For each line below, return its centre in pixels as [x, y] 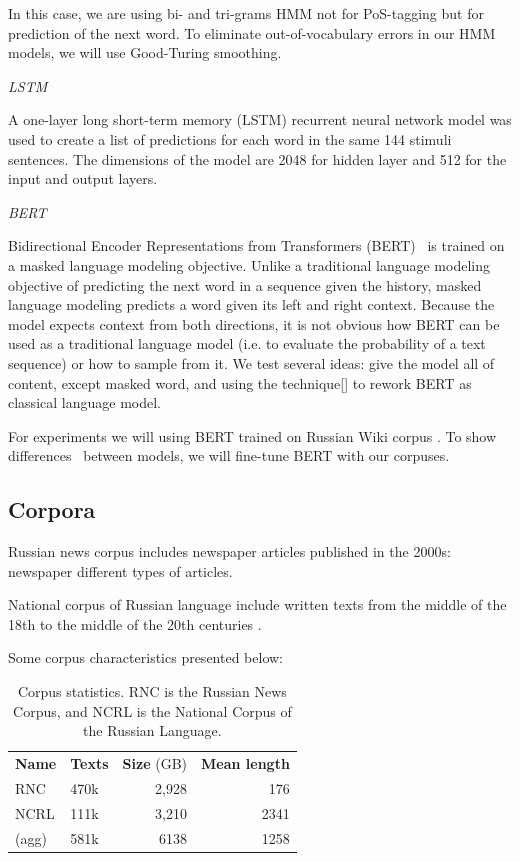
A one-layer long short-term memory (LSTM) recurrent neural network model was [260, 119]
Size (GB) [154, 763]
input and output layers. [83, 178]
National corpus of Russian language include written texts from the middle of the [257, 604]
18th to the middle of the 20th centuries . [135, 623]
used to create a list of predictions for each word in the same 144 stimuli [230, 138]
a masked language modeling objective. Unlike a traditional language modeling [249, 264]
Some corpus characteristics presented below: [145, 657]
